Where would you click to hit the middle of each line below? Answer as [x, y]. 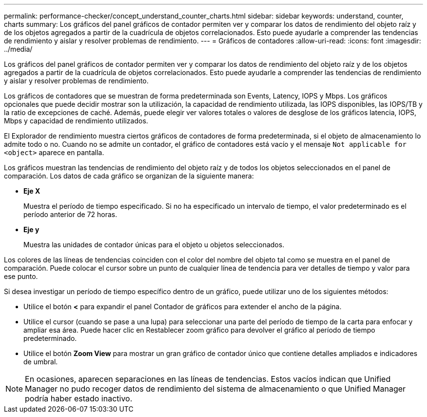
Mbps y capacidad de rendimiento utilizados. [76, 121]
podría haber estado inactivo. [79, 398]
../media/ [18, 49]
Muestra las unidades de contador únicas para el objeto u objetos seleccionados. [154, 245]
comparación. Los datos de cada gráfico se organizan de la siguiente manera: [129, 176]
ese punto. [21, 276]
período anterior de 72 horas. [70, 214]
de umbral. [41, 362]
